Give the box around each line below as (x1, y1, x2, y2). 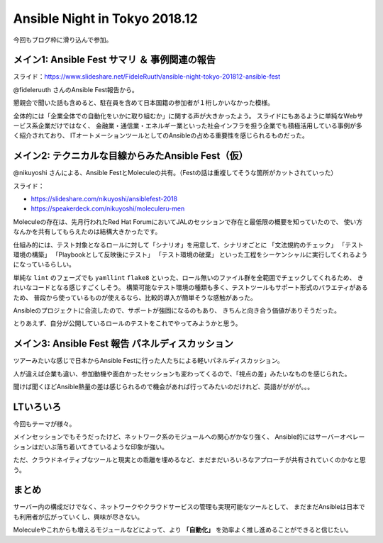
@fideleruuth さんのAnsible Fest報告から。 (13, 85, 138, 94)
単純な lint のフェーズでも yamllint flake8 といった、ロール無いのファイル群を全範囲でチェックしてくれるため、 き (13, 273, 364, 281)
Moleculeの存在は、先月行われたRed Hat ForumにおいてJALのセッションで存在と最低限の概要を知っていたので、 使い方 (13, 217, 363, 226)
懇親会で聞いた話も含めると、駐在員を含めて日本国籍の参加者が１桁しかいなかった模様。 (13, 99, 274, 107)
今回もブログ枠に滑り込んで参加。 (13, 35, 113, 44)
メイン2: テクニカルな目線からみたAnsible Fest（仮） (13, 150, 248, 162)
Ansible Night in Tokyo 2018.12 (13, 11, 198, 26)
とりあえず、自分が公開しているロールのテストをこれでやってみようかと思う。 (13, 319, 242, 328)
